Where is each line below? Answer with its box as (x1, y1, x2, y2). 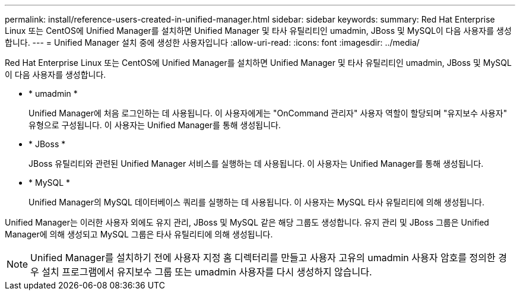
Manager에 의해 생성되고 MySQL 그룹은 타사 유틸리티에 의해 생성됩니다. (5, 229, 273, 239)
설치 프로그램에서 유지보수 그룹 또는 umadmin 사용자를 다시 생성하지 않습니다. (42, 266, 372, 278)
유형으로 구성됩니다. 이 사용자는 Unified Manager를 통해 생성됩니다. (28, 120, 281, 130)
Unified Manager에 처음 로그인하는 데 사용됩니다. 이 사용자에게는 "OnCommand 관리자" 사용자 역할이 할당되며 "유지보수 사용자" (28, 108, 508, 118)
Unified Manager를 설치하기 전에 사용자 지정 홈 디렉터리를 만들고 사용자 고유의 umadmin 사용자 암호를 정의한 (30, 252, 496, 264)
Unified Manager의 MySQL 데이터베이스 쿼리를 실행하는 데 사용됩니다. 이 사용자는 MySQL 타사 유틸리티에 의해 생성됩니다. (28, 197, 484, 207)
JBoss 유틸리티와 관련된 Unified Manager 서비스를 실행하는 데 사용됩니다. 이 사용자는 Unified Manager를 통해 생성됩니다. (28, 158, 484, 169)
